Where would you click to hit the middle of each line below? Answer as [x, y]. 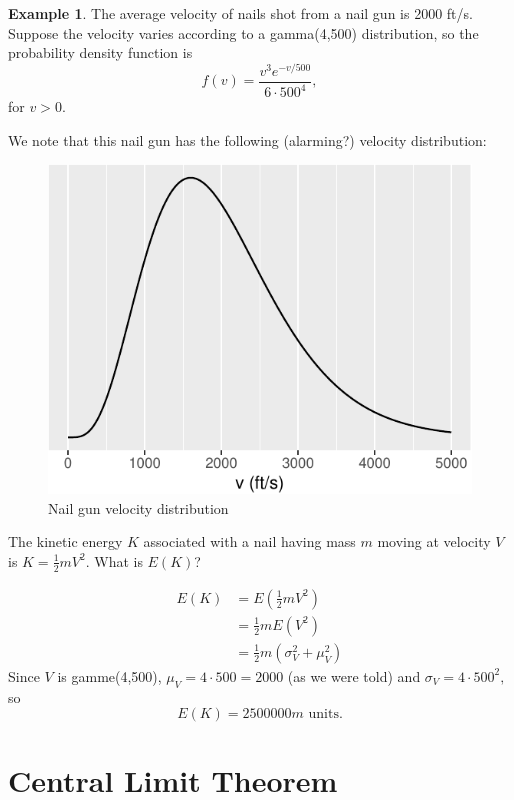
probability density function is [100, 52]
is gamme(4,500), [109, 675]
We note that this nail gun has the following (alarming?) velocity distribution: [247, 139]
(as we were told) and [354, 675]
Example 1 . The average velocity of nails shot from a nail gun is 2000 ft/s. [240, 13]
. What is [114, 560]
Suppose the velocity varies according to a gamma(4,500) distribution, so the [243, 32]
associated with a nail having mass [249, 541]
